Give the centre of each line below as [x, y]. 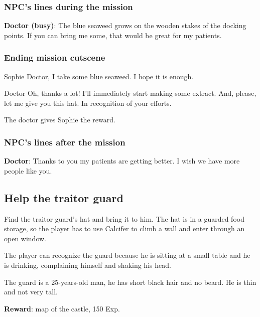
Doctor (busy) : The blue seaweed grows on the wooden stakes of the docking [125, 25]
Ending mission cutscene [55, 57]
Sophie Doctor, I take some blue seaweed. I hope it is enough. [99, 76]
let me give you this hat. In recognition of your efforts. [88, 103]
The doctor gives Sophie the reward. [60, 120]
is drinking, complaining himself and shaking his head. [88, 265]
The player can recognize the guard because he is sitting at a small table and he [127, 255]
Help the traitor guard [64, 197]
